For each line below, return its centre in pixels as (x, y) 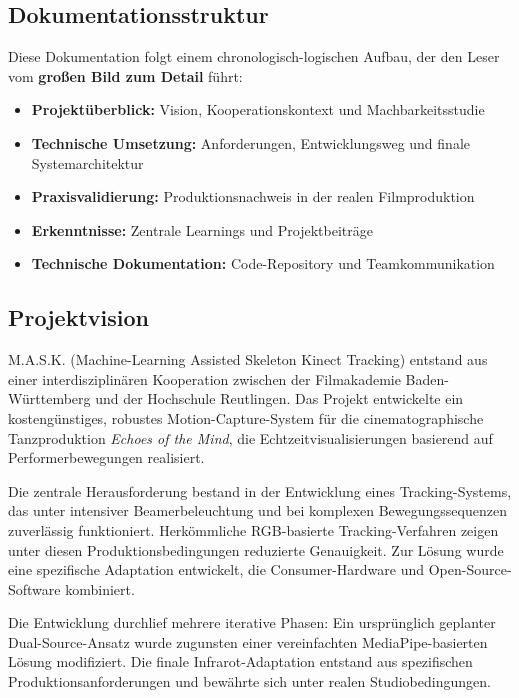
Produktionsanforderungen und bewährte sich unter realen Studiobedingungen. (249, 681)
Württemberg (49, 398)
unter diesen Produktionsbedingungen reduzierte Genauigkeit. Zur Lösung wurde (256, 549)
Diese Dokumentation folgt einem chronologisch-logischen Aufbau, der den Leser (254, 56)
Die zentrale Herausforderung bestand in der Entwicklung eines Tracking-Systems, (260, 490)
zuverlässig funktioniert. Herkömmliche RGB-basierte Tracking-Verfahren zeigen (253, 529)
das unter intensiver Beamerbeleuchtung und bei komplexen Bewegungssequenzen (257, 510)
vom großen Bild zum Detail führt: (125, 75)
